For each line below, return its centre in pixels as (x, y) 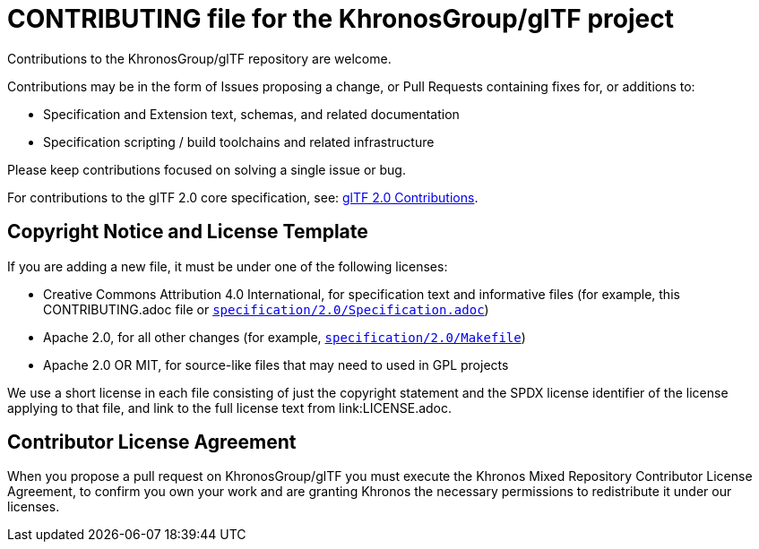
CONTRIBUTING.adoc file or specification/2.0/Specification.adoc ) (266, 309)
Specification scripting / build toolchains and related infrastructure (239, 142)
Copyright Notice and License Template (188, 232)
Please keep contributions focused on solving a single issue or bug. (207, 169)
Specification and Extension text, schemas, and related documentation (251, 114)
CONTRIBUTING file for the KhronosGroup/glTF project (341, 19)
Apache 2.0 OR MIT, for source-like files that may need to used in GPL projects (276, 365)
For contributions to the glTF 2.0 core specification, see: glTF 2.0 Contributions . (243, 197)
